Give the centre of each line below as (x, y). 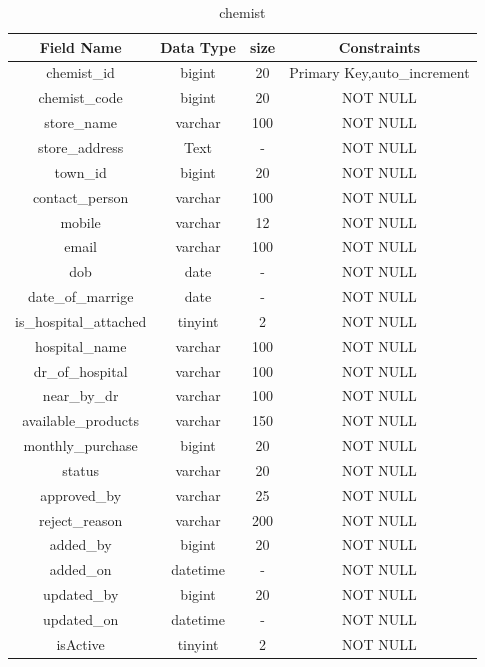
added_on (80, 569)
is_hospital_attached (81, 320)
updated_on (80, 619)
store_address (80, 146)
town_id (80, 171)
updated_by (80, 594)
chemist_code (80, 97)
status (80, 469)
